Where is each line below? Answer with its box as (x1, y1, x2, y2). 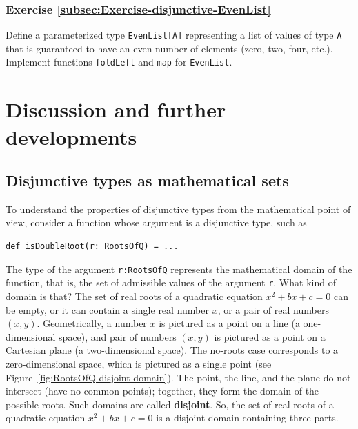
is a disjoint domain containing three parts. (156, 410, 339, 425)
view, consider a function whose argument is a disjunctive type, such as (6, 215, 307, 230)
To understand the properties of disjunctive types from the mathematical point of (6, 201, 351, 216)
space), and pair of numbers (59, 329, 177, 343)
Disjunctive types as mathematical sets (6, 170, 289, 191)
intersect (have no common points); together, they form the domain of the (6, 383, 319, 398)
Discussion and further (6, 95, 226, 123)
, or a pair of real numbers (217, 302, 329, 317)
